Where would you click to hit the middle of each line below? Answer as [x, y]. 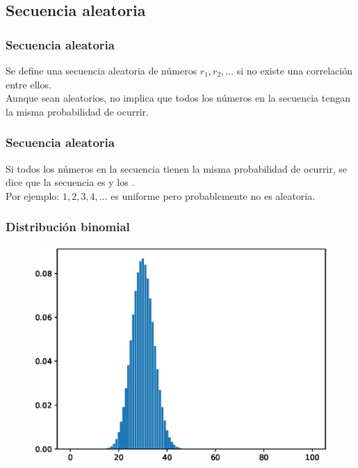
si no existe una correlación [294, 70]
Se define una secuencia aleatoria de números [101, 70]
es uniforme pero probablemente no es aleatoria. [213, 195]
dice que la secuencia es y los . [70, 182]
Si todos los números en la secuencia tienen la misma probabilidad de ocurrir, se [177, 168]
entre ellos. [29, 84]
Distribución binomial [68, 227]
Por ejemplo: [33, 195]
